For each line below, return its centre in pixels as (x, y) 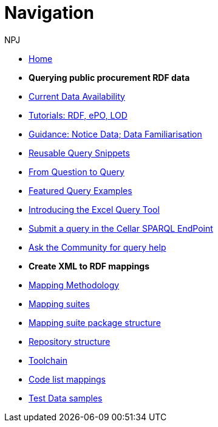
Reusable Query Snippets (79, 153)
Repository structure (70, 341)
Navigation (49, 13)
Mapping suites (59, 304)
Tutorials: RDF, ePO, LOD (78, 115)
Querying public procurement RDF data (109, 77)
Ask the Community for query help (97, 247)
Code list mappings (67, 379)
